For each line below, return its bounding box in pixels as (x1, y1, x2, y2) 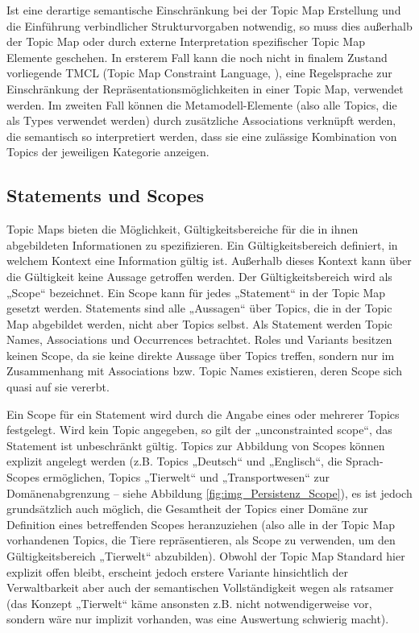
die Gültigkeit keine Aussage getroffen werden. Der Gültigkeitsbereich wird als (6, 267, 392, 284)
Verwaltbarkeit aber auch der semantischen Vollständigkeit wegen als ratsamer (6, 579, 394, 596)
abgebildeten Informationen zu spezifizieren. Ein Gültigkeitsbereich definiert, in (6, 236, 398, 253)
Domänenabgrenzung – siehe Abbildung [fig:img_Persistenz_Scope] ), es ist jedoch (6, 484, 413, 501)
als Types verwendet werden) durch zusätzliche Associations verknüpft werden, (6, 112, 396, 129)
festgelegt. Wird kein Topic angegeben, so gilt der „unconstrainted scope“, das (6, 421, 392, 438)
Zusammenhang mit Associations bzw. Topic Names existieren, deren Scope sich (6, 362, 402, 379)
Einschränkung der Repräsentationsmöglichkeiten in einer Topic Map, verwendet (6, 80, 404, 97)
